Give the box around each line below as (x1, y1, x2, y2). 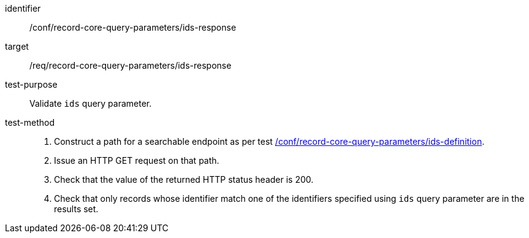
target (5, 41, 29, 52)
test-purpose (5, 79, 58, 90)
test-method (5, 117, 55, 128)
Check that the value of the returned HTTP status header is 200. (54, 174, 314, 185)
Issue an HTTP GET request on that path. (54, 155, 219, 166)
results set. (54, 204, 99, 214)
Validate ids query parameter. (29, 98, 152, 109)
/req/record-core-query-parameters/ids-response (29, 60, 232, 71)
